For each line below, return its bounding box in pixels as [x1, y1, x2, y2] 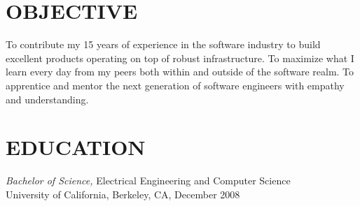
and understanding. [6, 91, 89, 106]
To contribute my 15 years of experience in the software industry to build [6, 37, 321, 52]
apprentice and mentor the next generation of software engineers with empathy [6, 78, 345, 92]
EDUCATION [6, 133, 146, 161]
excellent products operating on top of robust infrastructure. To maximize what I [6, 50, 354, 65]
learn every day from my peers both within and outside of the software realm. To [6, 64, 354, 79]
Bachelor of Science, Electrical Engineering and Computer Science [6, 173, 291, 188]
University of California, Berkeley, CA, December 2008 [6, 186, 240, 201]
